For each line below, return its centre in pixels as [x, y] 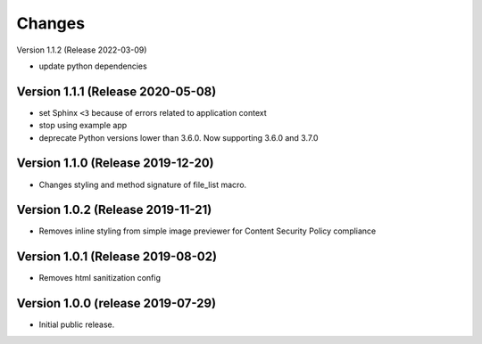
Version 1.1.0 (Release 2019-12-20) [115, 164]
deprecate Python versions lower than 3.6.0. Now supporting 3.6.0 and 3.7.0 [179, 137]
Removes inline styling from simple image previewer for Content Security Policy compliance [208, 231]
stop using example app [83, 126]
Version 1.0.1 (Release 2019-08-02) [117, 257]
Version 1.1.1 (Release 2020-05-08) [116, 91]
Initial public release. [77, 324]
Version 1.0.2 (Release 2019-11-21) [114, 210]
